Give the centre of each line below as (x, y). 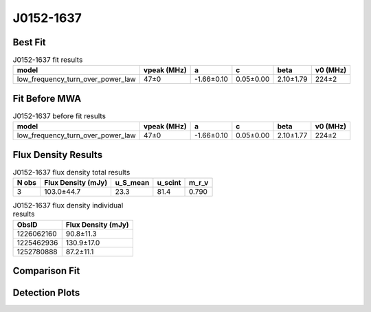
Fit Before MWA (47, 99)
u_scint (169, 183)
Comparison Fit (46, 271)
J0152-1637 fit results (48, 60)
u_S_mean (132, 183)
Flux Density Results (58, 155)
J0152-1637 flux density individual (68, 205)
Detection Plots (46, 293)
